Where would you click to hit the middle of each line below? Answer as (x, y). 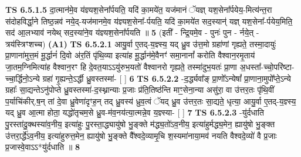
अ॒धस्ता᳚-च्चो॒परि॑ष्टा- (267, 66)
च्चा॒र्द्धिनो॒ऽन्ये (23, 78)
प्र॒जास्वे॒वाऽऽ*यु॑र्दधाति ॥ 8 (43, 147)
